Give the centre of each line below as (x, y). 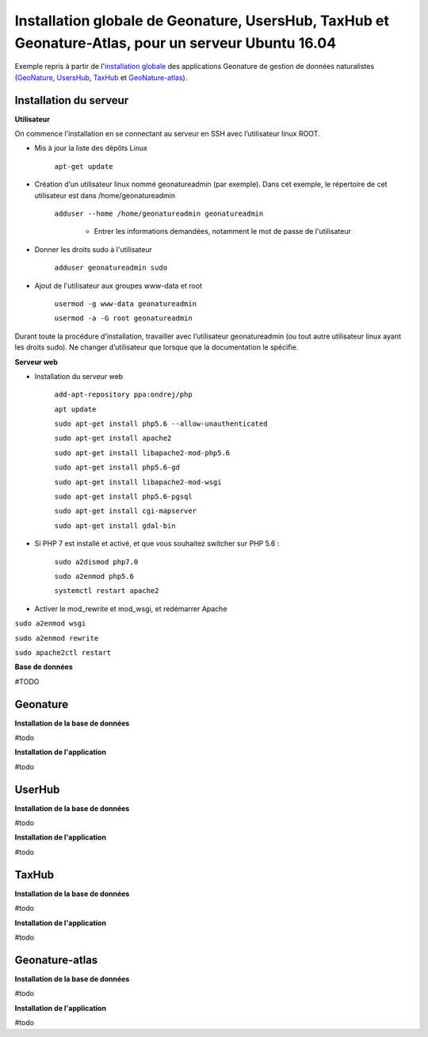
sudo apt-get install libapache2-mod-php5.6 (142, 453)
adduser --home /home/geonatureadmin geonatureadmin (159, 213)
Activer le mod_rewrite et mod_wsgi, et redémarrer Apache (131, 608)
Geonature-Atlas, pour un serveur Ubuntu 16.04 (176, 43)
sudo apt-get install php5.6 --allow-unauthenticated (161, 424)
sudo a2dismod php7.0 (96, 562)
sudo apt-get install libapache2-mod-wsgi (138, 482)
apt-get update (84, 166)
